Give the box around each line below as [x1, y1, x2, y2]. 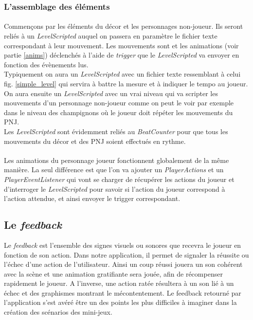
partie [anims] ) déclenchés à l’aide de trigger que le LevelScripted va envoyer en [4, 50, 239, 60]
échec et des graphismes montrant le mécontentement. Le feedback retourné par [4, 287, 241, 298]
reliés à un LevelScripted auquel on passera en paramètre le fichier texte [4, 31, 217, 41]
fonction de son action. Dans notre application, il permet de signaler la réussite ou [4, 249, 249, 260]
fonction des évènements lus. [4, 59, 89, 69]
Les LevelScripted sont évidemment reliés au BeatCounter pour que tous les [4, 126, 228, 136]
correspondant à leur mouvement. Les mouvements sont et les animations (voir [4, 40, 239, 50]
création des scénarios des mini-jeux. [4, 307, 112, 317]
